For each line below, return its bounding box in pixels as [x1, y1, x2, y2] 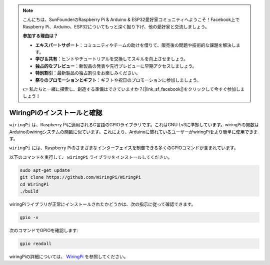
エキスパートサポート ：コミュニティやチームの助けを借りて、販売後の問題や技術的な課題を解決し [35, 42, 236, 48]
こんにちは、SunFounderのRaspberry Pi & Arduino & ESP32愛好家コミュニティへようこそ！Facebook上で [22, 16, 240, 22]
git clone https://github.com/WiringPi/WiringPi [19, 175, 141, 180]
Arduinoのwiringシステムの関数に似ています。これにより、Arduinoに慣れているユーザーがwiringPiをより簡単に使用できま [9, 129, 258, 135]
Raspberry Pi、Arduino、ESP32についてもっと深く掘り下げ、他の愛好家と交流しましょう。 [22, 23, 209, 29]
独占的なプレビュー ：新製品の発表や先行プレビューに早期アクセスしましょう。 [35, 63, 197, 69]
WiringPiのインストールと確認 [9, 109, 102, 117]
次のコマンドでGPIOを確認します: [9, 227, 78, 233]
